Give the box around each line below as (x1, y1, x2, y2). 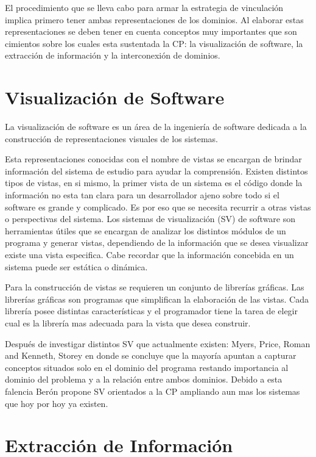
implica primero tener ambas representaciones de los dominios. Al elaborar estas (5, 13, 304, 26)
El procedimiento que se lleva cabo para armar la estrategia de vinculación (5, 1, 284, 13)
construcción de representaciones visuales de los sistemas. (5, 132, 218, 145)
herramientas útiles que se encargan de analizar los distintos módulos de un (5, 224, 286, 237)
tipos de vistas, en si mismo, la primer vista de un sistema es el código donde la (5, 176, 303, 189)
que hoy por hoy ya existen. (5, 397, 108, 409)
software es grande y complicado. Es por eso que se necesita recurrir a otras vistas (5, 200, 311, 213)
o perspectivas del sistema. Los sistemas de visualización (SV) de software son (5, 212, 296, 225)
